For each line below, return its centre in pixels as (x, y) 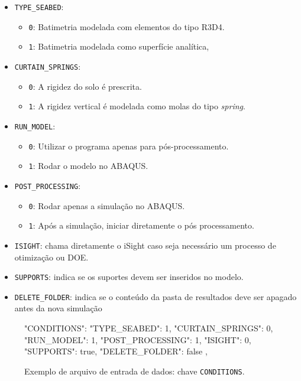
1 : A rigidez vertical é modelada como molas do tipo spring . (137, 106)
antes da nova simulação (58, 308)
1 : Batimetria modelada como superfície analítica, (119, 46)
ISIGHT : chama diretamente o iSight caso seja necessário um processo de (145, 245)
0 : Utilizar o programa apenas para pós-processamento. (129, 146)
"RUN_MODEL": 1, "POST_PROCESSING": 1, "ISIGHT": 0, (138, 339)
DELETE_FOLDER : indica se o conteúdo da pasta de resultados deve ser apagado (156, 296)
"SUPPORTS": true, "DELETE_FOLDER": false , (116, 351)
